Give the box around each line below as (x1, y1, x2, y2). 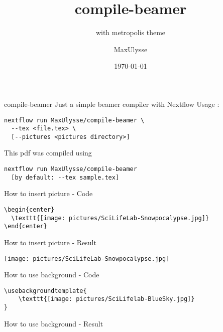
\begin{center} (4, 206, 55, 213)
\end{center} (4, 223, 47, 230)
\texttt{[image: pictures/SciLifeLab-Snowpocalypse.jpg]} (11, 214, 209, 222)
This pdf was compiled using (4, 147, 92, 158)
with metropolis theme (95, 27, 166, 38)
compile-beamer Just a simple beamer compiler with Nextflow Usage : (4, 98, 219, 109)
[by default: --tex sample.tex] (11, 174, 120, 181)
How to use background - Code (4, 269, 99, 280)
